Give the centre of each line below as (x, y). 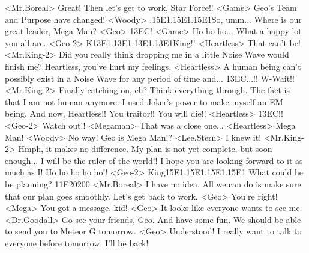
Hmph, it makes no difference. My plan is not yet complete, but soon (145, 149)
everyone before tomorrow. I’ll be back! (77, 242)
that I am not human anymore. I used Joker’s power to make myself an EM (144, 101)
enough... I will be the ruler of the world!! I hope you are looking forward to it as (154, 160)
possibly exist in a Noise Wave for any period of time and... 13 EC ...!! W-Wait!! (150, 78)
